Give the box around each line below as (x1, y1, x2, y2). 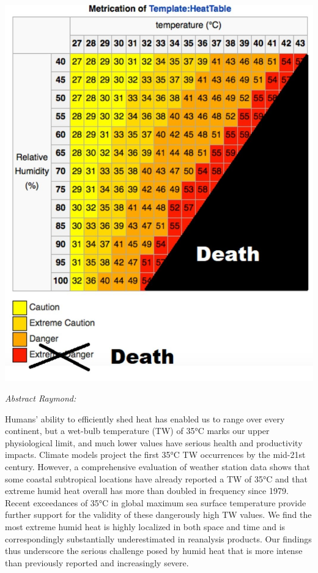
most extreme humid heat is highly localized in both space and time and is (5, 520, 286, 533)
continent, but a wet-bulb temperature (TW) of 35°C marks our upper (5, 424, 270, 437)
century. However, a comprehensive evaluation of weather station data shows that (5, 460, 310, 473)
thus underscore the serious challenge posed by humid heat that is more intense (5, 544, 303, 557)
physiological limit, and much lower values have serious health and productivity (5, 436, 303, 449)
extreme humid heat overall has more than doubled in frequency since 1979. (5, 484, 289, 497)
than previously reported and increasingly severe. (5, 556, 189, 569)
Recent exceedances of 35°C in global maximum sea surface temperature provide (5, 496, 306, 509)
